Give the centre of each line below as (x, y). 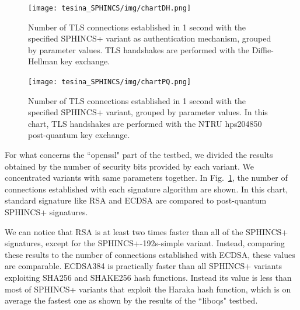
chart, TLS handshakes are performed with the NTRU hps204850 (145, 123)
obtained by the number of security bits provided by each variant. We (129, 166)
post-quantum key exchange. (79, 135)
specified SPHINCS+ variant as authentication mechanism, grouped (150, 38)
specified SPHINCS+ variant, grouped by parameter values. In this (148, 112)
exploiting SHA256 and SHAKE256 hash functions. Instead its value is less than (148, 277)
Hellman (43, 61)
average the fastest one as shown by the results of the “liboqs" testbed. (131, 300)
